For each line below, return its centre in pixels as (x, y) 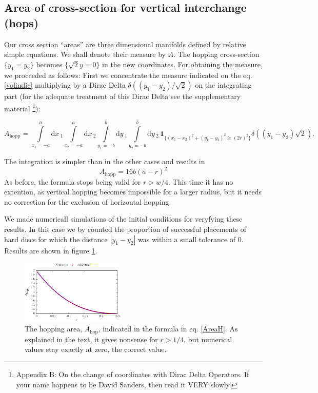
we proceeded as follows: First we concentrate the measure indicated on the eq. (128, 75)
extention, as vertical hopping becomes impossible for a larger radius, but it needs (133, 192)
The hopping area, (54, 329)
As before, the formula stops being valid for (73, 181)
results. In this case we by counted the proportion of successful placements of (125, 229)
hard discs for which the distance (56, 239)
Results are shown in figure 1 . (51, 250)
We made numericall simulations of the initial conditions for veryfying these (123, 219)
